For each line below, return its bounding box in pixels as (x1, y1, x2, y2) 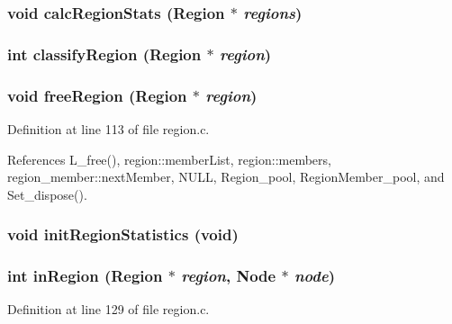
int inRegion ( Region (7, 265, 163, 287)
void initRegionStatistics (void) (7, 223, 239, 246)
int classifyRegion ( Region (7, 42, 202, 65)
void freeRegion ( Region (7, 84, 187, 106)
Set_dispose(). (7, 184, 87, 203)
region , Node (181, 265, 276, 287)
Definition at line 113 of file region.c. (7, 119, 210, 138)
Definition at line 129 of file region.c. (7, 300, 210, 319)
